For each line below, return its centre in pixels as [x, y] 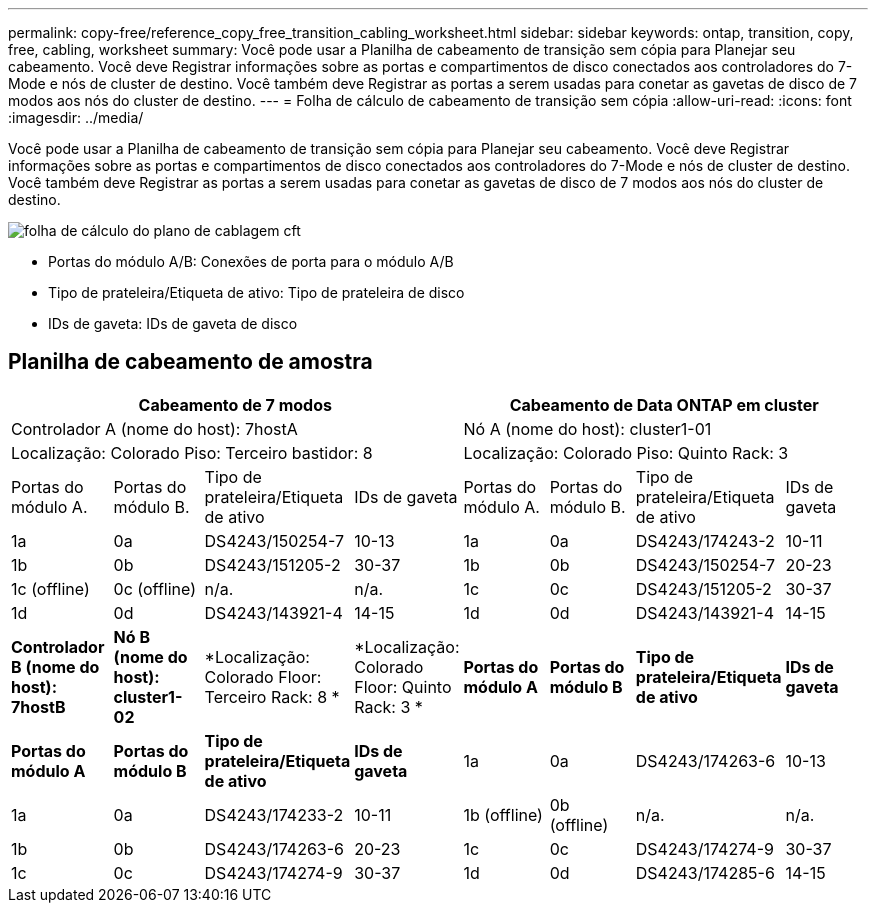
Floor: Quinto [403, 686]
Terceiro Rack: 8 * [272, 696]
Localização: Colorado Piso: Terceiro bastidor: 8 [192, 452]
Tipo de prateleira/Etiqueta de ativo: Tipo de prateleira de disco [256, 292]
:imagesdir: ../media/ [76, 117]
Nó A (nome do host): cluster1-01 [587, 428]
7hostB [38, 706]
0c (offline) [154, 588]
